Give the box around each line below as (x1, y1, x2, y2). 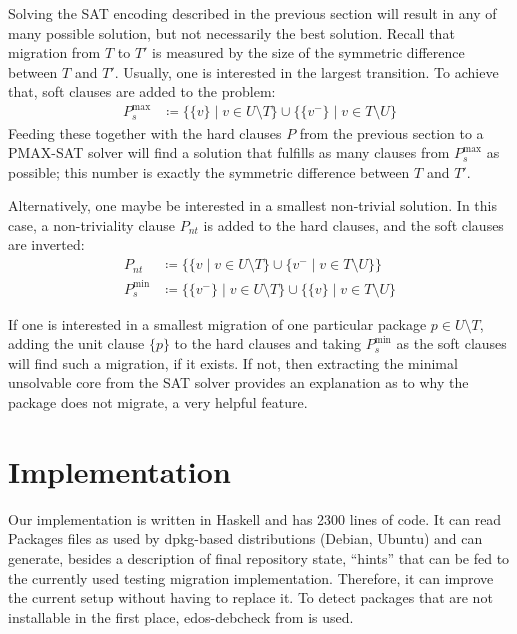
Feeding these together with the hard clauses (8, 122, 282, 143)
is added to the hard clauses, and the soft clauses (203, 214, 504, 235)
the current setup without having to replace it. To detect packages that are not (8, 587, 493, 608)
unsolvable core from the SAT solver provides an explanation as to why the (8, 372, 469, 393)
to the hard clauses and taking (174, 333, 362, 354)
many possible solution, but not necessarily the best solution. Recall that (8, 22, 455, 43)
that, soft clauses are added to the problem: (8, 81, 276, 102)
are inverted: (8, 234, 85, 255)
